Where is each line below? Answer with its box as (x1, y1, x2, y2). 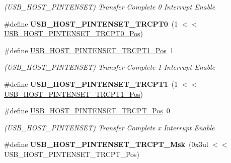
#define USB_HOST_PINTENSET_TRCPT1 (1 (4, 78, 178, 89)
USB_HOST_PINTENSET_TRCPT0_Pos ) (4, 28, 143, 39)
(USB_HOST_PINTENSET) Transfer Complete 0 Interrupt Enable (4, 2, 215, 12)
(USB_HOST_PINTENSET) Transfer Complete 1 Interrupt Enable (4, 62, 215, 72)
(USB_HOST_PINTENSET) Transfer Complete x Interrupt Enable (4, 122, 215, 132)
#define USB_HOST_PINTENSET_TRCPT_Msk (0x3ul (4, 139, 208, 149)
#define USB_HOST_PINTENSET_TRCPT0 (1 (4, 18, 178, 29)
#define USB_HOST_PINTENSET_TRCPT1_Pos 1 (4, 45, 174, 55)
